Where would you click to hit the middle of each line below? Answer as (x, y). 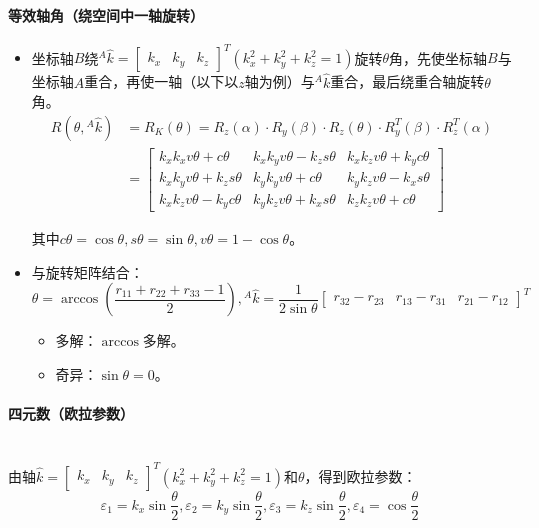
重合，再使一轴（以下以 (161, 81)
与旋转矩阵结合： (87, 271)
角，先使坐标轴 (438, 57)
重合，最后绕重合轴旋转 (407, 81)
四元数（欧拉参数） (71, 413)
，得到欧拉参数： (360, 475)
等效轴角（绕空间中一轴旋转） (106, 14)
